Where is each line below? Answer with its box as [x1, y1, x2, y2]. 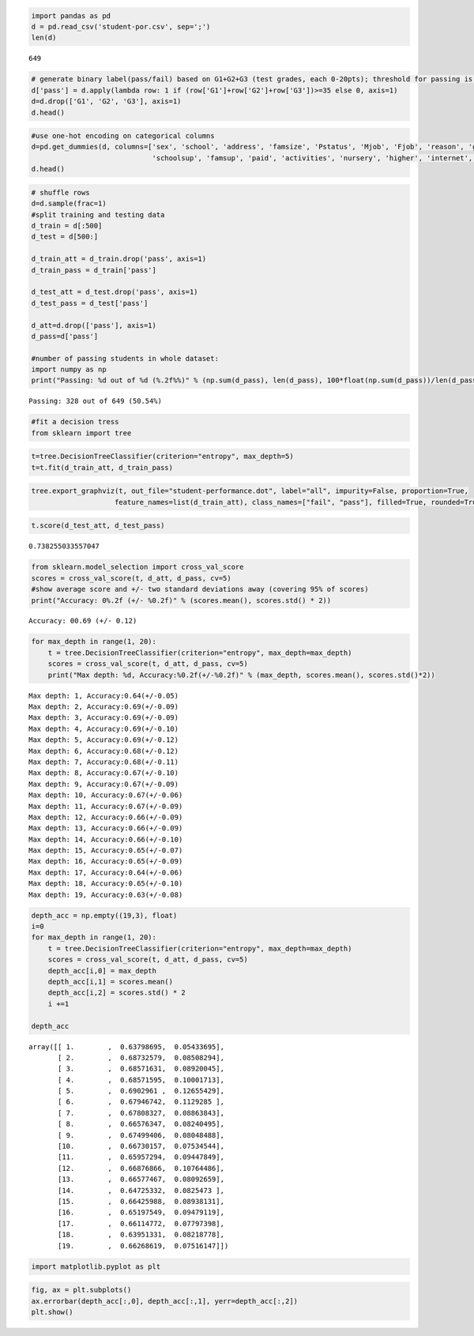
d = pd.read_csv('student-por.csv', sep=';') [31, 22, 211, 31]
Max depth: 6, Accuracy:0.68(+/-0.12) [28, 747, 179, 755]
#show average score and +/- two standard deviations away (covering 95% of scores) [31, 585, 369, 594]
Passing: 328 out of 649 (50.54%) [28, 397, 162, 406]
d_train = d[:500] [31, 221, 103, 231]
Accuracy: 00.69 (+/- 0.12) [28, 616, 137, 626]
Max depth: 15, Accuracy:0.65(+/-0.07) [28, 846, 183, 855]
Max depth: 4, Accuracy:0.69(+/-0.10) [28, 724, 179, 733]
